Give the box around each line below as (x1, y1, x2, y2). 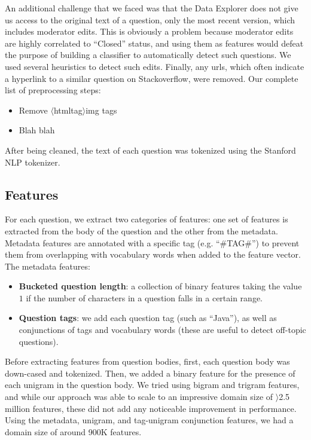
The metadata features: (5, 259, 90, 272)
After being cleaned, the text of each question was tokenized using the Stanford (5, 143, 296, 156)
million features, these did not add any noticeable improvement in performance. (5, 402, 297, 414)
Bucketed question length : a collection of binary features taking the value (19, 280, 302, 292)
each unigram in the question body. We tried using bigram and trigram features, (5, 378, 300, 391)
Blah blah (19, 124, 55, 136)
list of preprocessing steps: (5, 84, 101, 96)
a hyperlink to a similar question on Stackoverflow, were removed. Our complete (5, 72, 298, 84)
